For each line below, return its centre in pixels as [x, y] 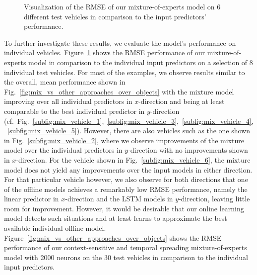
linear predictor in [32, 199]
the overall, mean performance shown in [65, 82]
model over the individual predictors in [63, 150]
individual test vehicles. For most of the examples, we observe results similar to [125, 72]
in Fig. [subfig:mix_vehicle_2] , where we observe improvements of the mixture [124, 140]
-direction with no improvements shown [188, 150]
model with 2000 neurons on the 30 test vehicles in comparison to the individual [126, 257]
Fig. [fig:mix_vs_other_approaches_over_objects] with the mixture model [119, 91]
